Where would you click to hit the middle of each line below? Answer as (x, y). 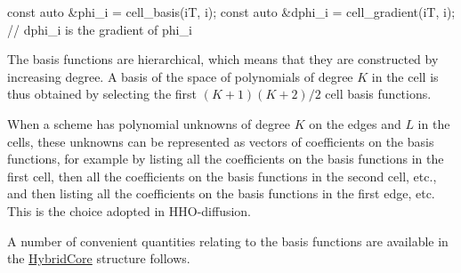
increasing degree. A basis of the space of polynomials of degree (180, 76)
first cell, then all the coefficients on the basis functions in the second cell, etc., (222, 176)
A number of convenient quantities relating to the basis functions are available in (228, 241)
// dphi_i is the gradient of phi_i (100, 29)
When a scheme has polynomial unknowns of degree (149, 123)
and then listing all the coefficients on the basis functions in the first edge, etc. (221, 193)
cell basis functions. (378, 94)
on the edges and (355, 123)
